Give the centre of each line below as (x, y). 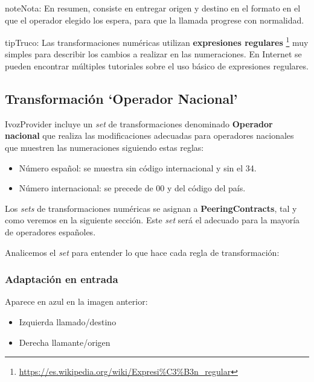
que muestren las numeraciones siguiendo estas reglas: (104, 148)
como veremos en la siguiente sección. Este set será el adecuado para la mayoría (152, 220)
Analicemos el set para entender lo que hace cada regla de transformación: (142, 252)
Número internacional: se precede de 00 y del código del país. (132, 188)
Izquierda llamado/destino (68, 321)
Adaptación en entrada (62, 279)
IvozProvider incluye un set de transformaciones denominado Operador (139, 123)
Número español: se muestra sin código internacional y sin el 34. (138, 167)
